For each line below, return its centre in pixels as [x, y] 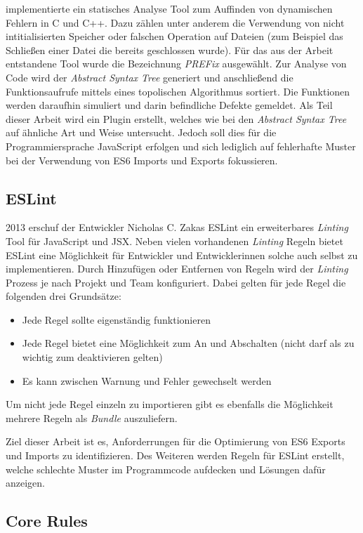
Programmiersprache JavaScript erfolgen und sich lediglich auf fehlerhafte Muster [181, 146]
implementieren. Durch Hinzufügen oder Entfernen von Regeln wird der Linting [177, 269]
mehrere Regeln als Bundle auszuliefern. [92, 417]
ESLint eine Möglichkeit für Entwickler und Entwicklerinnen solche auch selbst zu [182, 255]
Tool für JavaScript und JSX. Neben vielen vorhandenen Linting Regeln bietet [174, 241]
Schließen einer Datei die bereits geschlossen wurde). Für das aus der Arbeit [170, 50]
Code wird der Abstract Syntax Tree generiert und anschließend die [150, 77]
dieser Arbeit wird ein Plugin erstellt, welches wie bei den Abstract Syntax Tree [176, 118]
